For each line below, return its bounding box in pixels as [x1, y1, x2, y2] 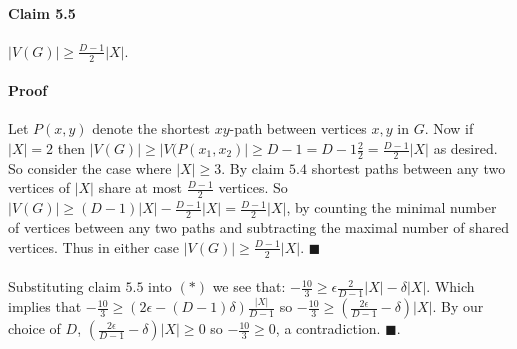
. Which [426, 276, 475, 297]
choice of [8, 318, 61, 339]
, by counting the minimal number [286, 197, 497, 218]
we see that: [212, 276, 286, 297]
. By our [432, 296, 484, 317]
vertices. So [218, 177, 288, 198]
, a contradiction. [275, 318, 381, 339]
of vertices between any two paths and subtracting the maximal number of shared [8, 217, 509, 238]
